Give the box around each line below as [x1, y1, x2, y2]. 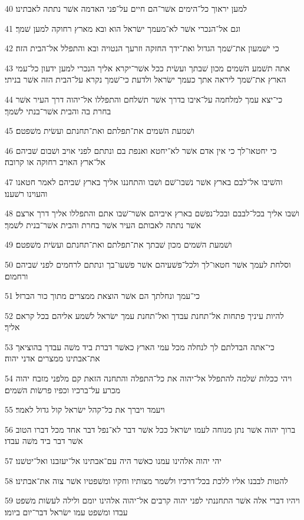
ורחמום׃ [5, 269, 28, 282]
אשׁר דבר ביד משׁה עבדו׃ [5, 435, 83, 447]
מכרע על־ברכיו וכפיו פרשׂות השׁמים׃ [5, 383, 121, 396]
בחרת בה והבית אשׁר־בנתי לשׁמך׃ [5, 104, 111, 117]
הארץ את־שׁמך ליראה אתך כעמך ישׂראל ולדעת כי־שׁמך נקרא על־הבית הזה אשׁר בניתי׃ [5, 73, 286, 85]
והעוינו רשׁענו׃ [5, 187, 48, 199]
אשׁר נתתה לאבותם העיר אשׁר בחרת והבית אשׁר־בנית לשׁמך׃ [5, 218, 201, 231]
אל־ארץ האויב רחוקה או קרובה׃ [5, 156, 106, 168]
